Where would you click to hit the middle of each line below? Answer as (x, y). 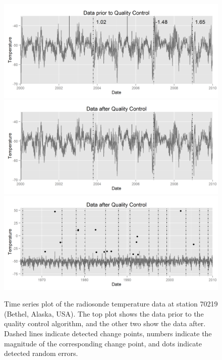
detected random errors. (41, 353)
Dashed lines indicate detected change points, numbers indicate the (108, 333)
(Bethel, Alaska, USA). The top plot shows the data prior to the (104, 313)
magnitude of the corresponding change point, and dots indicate (103, 343)
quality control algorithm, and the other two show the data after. (105, 323)
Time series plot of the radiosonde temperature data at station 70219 (111, 304)
